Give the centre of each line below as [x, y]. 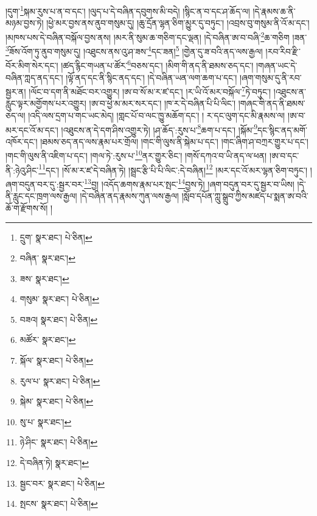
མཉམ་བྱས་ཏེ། [25, 23]
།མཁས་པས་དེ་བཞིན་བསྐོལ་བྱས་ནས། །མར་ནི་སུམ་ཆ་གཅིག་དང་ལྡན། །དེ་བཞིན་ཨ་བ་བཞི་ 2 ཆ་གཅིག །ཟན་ [156, 36]
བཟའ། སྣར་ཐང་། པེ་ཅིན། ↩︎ [59, 319]
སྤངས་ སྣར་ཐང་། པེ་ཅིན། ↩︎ [59, 504]
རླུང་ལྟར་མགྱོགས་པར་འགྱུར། [46, 103]
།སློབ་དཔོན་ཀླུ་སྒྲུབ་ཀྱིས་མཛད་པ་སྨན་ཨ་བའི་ [245, 196]
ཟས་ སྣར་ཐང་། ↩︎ [44, 278]
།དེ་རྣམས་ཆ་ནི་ [274, 11]
